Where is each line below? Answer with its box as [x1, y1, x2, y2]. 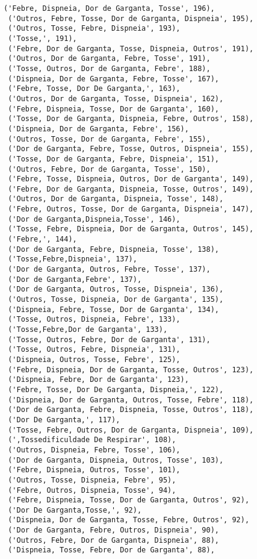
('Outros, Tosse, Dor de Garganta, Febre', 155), [8, 134, 211, 143]
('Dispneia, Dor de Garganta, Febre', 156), [8, 124, 189, 133]
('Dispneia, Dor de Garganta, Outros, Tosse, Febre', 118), [8, 395, 254, 404]
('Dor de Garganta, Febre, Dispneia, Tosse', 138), [8, 245, 219, 254]
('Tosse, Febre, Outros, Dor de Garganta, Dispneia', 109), [8, 425, 254, 434]
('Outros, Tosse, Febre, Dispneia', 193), [8, 24, 181, 33]
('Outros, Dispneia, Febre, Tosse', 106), [8, 445, 181, 454]
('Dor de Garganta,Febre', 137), [8, 275, 142, 284]
